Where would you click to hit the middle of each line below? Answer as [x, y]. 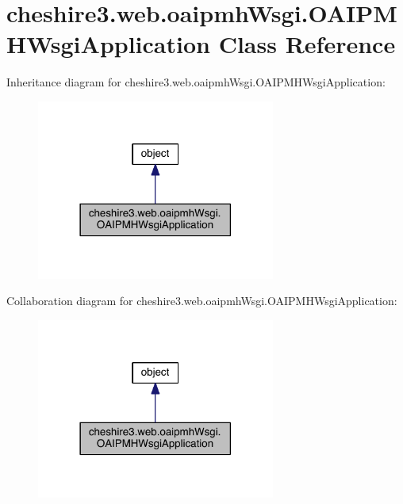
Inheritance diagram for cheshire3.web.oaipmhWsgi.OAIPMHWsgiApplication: [196, 82]
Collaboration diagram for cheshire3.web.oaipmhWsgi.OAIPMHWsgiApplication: [202, 301]
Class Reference [307, 44]
